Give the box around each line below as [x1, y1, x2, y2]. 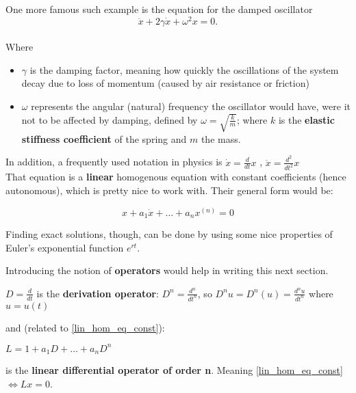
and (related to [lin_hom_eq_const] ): [5, 320, 165, 334]
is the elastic [278, 112, 335, 126]
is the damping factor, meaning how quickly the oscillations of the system [29, 62, 339, 77]
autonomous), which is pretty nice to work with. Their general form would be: [5, 183, 333, 198]
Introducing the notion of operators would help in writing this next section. [5, 263, 329, 277]
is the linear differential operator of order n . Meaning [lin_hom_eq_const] [5, 363, 343, 377]
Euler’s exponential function [5, 240, 124, 254]
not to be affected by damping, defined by [21, 112, 198, 126]
